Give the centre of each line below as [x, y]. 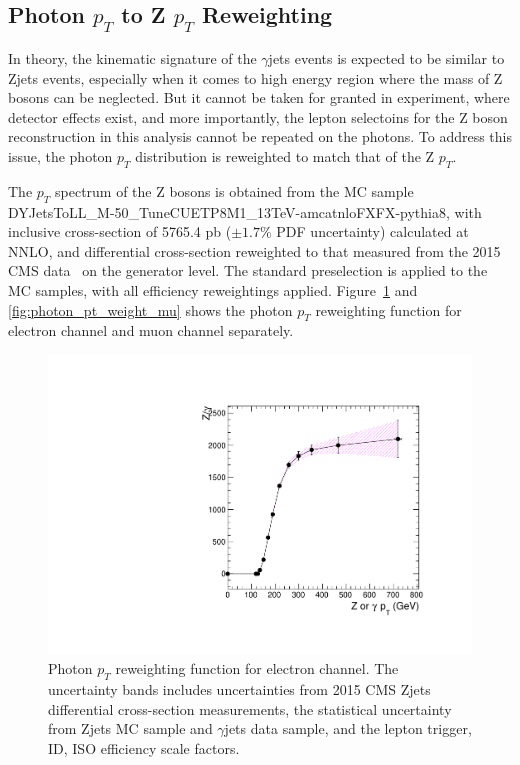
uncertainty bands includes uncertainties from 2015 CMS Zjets [239, 688]
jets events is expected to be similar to [386, 58]
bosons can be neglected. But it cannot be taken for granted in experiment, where [259, 97]
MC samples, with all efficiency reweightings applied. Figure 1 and [213, 289]
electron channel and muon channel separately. [151, 330]
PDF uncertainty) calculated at [372, 231]
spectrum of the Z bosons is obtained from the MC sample [234, 190]
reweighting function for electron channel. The [257, 668]
